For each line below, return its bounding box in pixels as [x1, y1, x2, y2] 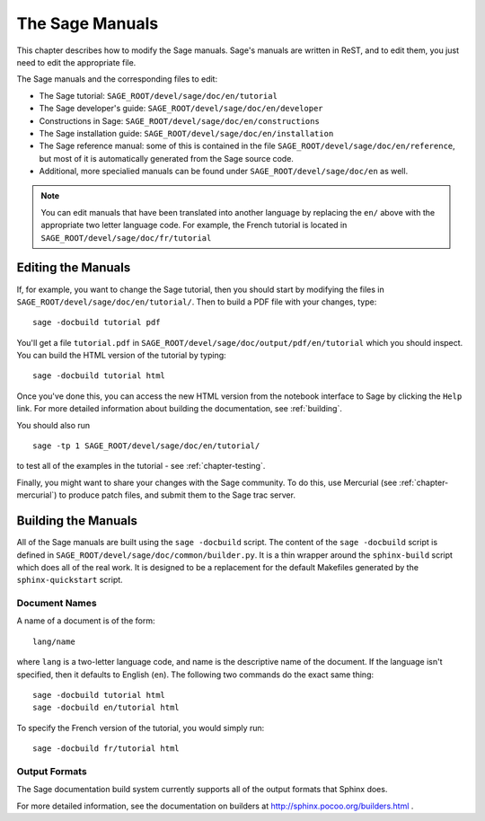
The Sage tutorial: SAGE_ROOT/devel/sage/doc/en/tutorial [39, 90, 278, 101]
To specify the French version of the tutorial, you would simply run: [16, 722, 265, 733]
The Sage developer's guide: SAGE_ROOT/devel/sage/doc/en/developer [39, 103, 323, 114]
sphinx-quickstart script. [16, 575, 123, 586]
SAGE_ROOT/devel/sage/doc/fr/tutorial [40, 233, 212, 243]
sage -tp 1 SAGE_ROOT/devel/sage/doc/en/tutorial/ [32, 441, 260, 451]
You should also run [16, 419, 91, 430]
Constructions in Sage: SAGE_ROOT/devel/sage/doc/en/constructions [39, 115, 321, 126]
